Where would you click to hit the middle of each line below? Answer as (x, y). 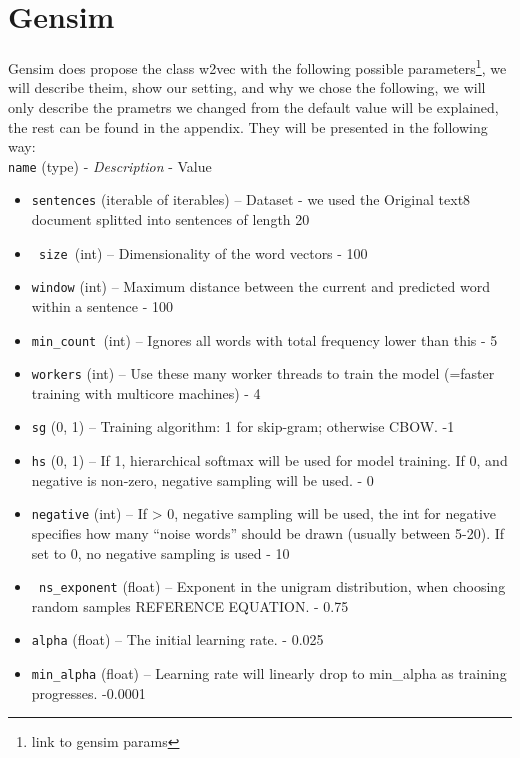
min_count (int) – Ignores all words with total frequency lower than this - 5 (264, 339)
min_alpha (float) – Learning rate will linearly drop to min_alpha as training (269, 673)
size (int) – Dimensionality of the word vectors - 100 (203, 252)
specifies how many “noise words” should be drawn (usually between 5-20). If (268, 533)
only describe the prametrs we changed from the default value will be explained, (253, 106)
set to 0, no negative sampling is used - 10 (160, 552)
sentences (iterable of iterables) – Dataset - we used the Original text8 (251, 199)
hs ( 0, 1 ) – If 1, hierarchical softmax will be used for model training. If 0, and (269, 460)
